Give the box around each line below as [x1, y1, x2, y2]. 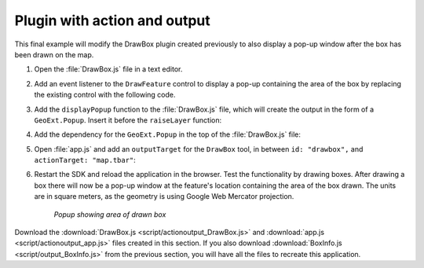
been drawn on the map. [14, 50, 94, 59]
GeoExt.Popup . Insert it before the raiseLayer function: [34, 115, 222, 125]
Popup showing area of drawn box [53, 209, 166, 219]
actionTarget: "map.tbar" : [34, 156, 137, 165]
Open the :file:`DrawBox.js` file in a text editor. [34, 64, 183, 74]
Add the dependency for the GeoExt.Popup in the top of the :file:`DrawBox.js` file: [34, 130, 302, 139]
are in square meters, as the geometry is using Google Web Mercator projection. [34, 192, 294, 201]
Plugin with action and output [14, 12, 211, 29]
